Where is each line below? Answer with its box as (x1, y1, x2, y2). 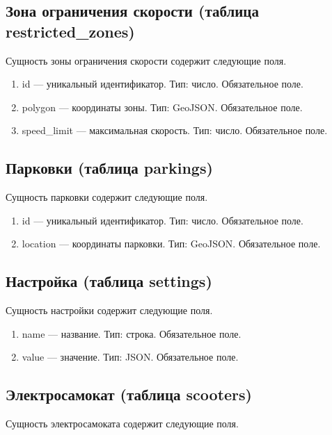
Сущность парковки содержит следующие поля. (6, 190, 208, 204)
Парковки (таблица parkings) (6, 157, 213, 179)
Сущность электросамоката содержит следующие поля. (6, 416, 239, 431)
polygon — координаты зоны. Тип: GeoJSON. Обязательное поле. (22, 99, 303, 114)
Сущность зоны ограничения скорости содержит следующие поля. (6, 53, 287, 67)
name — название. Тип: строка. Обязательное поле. (22, 326, 242, 340)
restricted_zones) (6, 20, 135, 42)
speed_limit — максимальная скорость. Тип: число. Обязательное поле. (22, 123, 328, 138)
